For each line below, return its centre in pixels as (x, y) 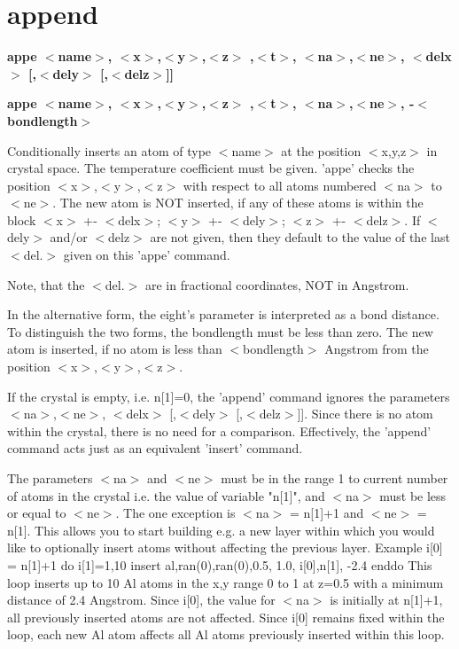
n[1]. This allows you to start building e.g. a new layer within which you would (221, 530)
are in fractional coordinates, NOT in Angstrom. (277, 284)
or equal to (37, 513)
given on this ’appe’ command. (147, 255)
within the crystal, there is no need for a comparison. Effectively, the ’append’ (219, 430)
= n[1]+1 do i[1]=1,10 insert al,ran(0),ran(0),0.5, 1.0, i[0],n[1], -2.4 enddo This (220, 564)
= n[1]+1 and (327, 513)
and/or (69, 237)
